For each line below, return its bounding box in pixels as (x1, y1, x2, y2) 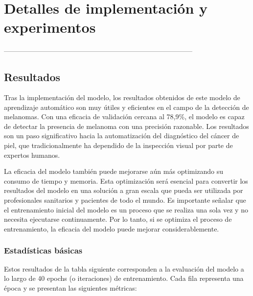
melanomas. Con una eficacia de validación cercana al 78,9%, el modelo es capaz (4, 111, 245, 122)
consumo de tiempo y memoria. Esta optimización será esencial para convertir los (4, 175, 248, 186)
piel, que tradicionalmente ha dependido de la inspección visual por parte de (4, 140, 233, 150)
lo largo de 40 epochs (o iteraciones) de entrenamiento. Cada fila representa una (4, 273, 244, 283)
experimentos (4, 17, 96, 37)
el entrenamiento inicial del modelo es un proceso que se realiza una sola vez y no (4, 204, 248, 214)
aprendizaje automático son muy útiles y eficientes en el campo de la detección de (4, 102, 249, 112)
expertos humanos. (4, 149, 60, 160)
